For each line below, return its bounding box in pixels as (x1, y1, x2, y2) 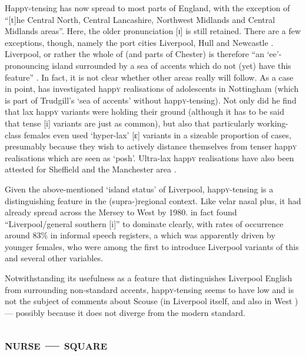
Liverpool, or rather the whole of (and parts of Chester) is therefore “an (5, 48, 264, 60)
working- (257, 117, 289, 129)
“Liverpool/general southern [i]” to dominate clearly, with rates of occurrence (5, 217, 284, 229)
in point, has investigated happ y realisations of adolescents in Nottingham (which (5, 82, 299, 95)
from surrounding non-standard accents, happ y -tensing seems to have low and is (5, 283, 294, 295)
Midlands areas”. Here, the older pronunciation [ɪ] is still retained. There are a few (5, 25, 301, 37)
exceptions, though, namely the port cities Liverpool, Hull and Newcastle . (5, 36, 274, 48)
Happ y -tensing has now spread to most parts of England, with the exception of (5, 2, 290, 14)
